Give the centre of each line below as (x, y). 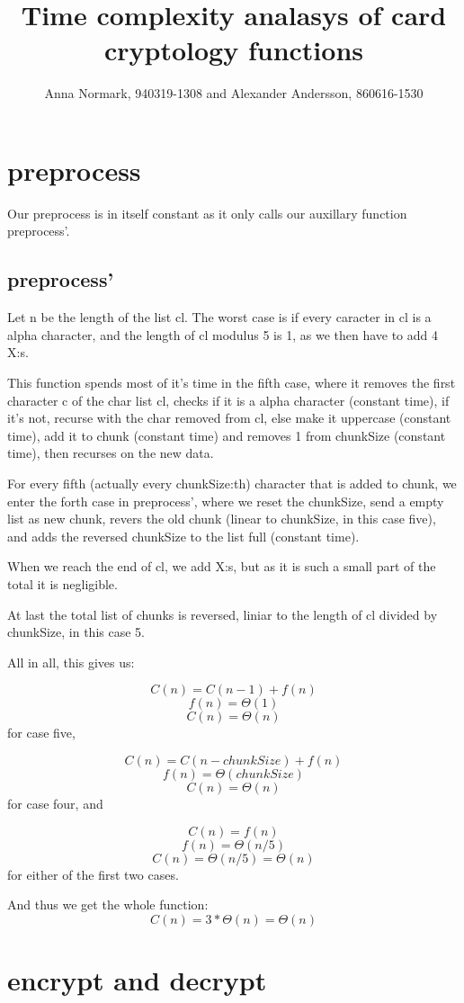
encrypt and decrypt (137, 979)
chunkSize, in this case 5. (76, 632)
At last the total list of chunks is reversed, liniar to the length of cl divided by (223, 614)
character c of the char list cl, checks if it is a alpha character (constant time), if (228, 400)
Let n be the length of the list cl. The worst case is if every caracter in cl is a (219, 317)
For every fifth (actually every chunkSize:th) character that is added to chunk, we (232, 483)
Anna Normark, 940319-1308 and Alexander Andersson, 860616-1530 (234, 93)
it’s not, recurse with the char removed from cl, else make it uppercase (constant (229, 418)
